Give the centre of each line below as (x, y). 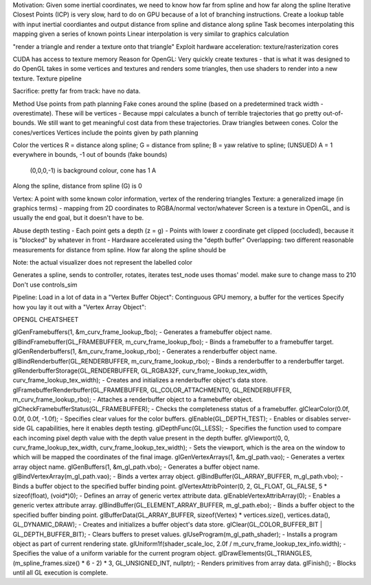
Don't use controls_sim (45, 285)
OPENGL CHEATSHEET (46, 319)
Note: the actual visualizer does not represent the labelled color (102, 262)
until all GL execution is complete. (60, 573)
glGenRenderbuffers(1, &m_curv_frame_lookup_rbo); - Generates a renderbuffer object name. (145, 351)
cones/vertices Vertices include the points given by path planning (105, 132)
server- (341, 419)
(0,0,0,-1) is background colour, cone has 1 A (93, 170)
